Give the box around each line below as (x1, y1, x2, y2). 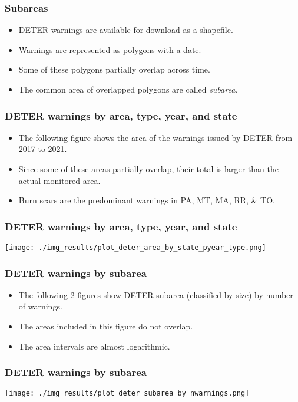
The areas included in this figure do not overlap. (18, 320, 193, 332)
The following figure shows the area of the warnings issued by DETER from (18, 131, 293, 143)
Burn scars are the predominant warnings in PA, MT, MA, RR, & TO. (18, 194, 276, 206)
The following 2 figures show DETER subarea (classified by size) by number (18, 288, 293, 301)
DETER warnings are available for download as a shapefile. (18, 24, 233, 36)
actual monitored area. (18, 174, 101, 186)
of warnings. (18, 300, 62, 312)
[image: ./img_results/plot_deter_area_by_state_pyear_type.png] (5, 243, 266, 252)
